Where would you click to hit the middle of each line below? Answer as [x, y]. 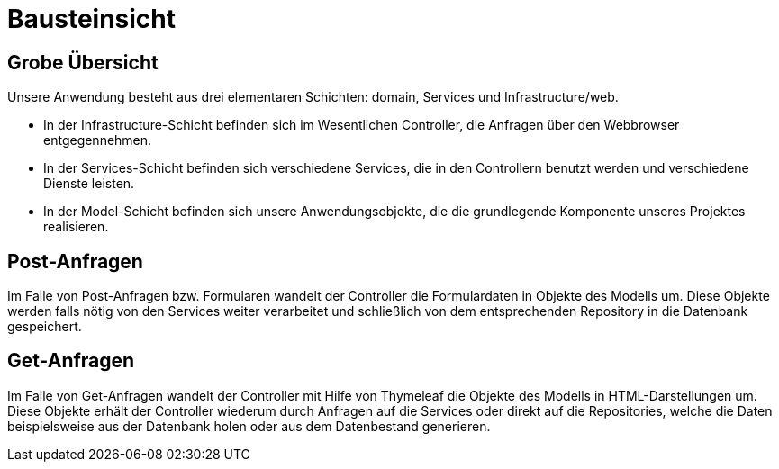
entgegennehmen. [98, 140]
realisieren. [76, 227]
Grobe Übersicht [83, 62]
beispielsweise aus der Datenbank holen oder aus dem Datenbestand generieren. [249, 426]
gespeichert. [45, 327]
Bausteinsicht [92, 19]
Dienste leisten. [89, 184]
